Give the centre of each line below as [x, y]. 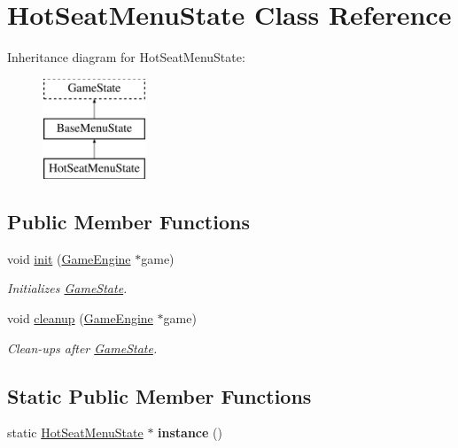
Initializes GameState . [67, 288]
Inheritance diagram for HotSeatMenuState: [126, 57]
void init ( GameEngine [69, 258]
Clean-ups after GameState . [82, 348]
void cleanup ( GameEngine [80, 318]
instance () [190, 433]
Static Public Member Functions [159, 395]
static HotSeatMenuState [75, 433]
